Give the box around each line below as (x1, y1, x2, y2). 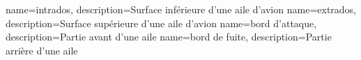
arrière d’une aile (6, 43, 78, 57)
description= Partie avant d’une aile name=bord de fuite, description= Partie (6, 29, 332, 44)
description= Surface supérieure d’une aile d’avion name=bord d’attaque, (6, 15, 317, 30)
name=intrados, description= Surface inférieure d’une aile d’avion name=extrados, (6, 2, 357, 16)
